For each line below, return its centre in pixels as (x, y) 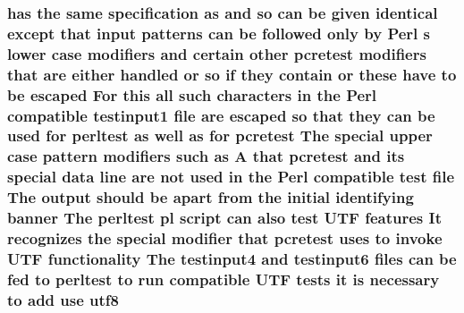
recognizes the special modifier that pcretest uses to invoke (225, 238)
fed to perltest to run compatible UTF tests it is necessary (224, 279)
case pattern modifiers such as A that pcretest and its (206, 156)
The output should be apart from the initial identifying (211, 197)
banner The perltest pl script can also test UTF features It (224, 218)
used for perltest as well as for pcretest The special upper (220, 135)
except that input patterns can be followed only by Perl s (219, 33)
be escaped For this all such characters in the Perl (192, 94)
